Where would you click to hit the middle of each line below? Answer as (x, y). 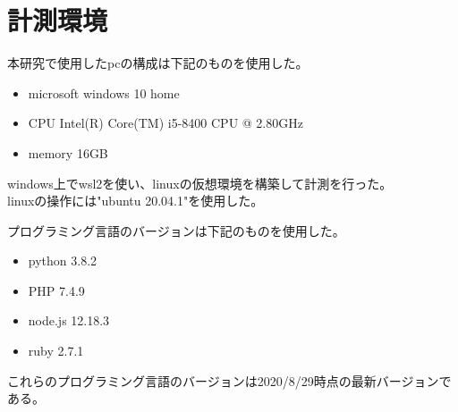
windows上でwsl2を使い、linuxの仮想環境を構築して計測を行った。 (200, 183)
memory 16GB (68, 152)
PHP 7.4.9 (56, 290)
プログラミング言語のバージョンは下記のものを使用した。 (176, 230)
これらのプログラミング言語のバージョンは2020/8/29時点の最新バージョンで (229, 380)
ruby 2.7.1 (56, 351)
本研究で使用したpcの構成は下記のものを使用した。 (158, 63)
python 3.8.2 (63, 261)
